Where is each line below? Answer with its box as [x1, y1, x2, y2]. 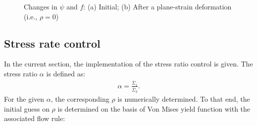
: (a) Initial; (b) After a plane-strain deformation [83, 1, 232, 11]
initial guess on [4, 103, 50, 114]
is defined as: [46, 68, 86, 78]
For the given [4, 94, 45, 104]
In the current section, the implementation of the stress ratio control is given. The [4, 59, 253, 69]
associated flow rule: [4, 113, 65, 124]
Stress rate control [4, 35, 101, 51]
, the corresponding [51, 94, 109, 104]
